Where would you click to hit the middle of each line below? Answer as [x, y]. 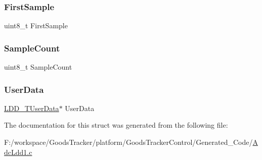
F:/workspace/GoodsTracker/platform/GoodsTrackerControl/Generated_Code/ [128, 142]
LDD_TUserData [32, 108]
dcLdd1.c [18, 152]
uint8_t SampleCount [38, 67]
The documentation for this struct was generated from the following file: [116, 125]
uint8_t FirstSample [36, 25]
